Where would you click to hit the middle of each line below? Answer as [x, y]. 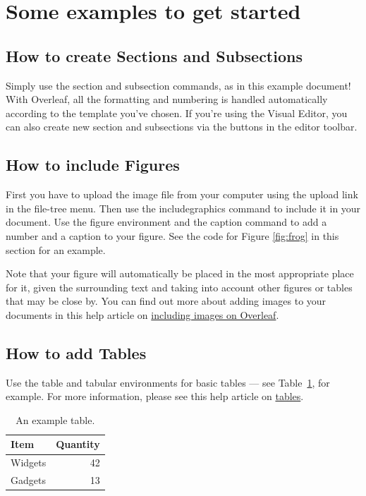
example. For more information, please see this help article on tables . [155, 396]
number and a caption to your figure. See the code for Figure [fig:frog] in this [172, 235]
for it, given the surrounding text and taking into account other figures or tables [179, 287]
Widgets [29, 462]
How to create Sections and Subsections [154, 55]
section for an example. [56, 249]
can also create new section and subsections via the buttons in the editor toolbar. [182, 127]
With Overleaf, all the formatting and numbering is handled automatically [167, 99]
